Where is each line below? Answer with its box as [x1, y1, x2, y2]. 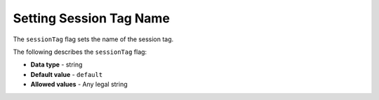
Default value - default [30, 70, 103, 78]
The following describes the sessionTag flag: [13, 48, 147, 56]
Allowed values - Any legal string [30, 80, 128, 89]
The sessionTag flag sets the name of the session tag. [13, 35, 174, 43]
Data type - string [30, 60, 83, 69]
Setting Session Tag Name [13, 10, 170, 26]
